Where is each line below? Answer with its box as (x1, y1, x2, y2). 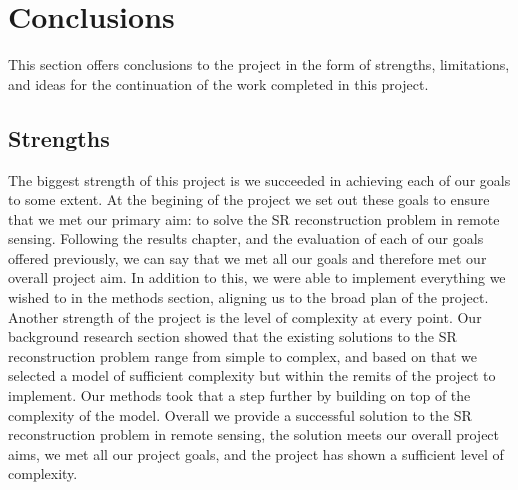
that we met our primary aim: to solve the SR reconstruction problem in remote (8, 208, 500, 229)
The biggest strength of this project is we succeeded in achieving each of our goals (8, 169, 511, 190)
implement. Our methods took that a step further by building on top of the (8, 385, 471, 406)
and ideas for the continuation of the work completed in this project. (8, 73, 429, 94)
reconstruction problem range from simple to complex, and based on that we (8, 345, 478, 366)
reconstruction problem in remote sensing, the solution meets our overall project (8, 424, 500, 445)
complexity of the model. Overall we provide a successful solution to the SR (8, 404, 472, 425)
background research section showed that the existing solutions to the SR (8, 326, 457, 347)
